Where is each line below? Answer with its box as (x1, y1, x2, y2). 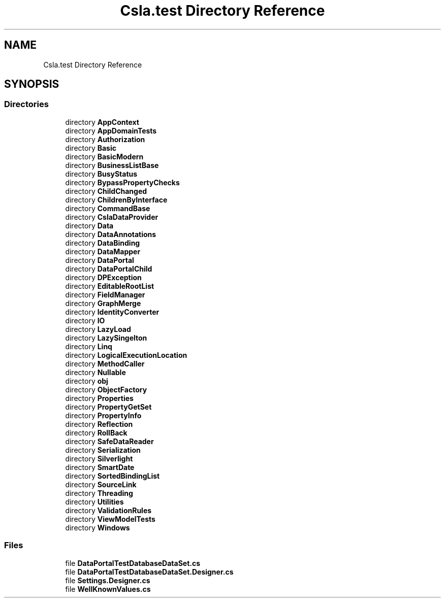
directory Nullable (65, 367, 126, 377)
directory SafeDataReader (65, 437, 154, 446)
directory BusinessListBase (65, 160, 159, 170)
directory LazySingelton (65, 333, 147, 342)
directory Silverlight (65, 454, 133, 463)
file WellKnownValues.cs (65, 584, 151, 593)
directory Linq (65, 342, 112, 351)
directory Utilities (65, 497, 124, 506)
